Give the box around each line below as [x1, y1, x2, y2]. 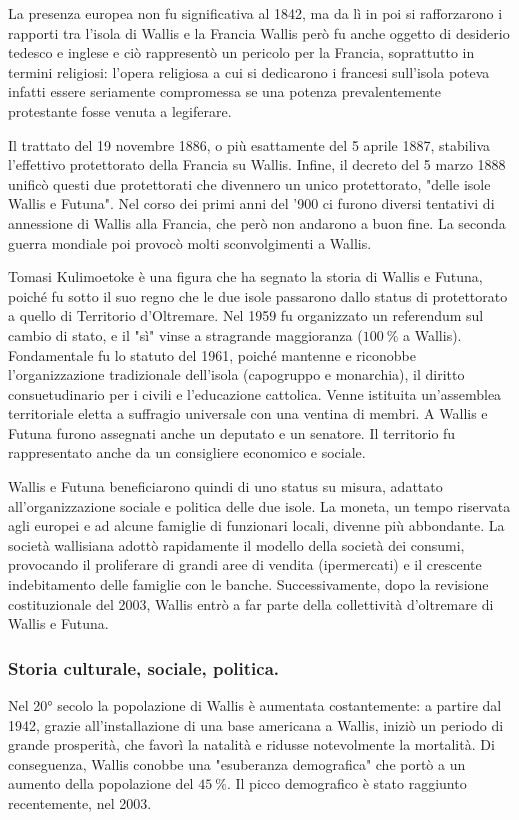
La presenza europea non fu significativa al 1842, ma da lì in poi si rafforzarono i [8, 3, 503, 23]
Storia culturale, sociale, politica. [8, 655, 280, 680]
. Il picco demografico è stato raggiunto [226, 773, 467, 794]
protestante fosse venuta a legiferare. [8, 100, 232, 121]
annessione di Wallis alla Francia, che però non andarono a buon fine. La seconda [8, 212, 506, 233]
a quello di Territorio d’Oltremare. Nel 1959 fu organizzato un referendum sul [8, 305, 484, 326]
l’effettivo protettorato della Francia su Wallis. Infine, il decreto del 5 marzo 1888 [8, 154, 506, 175]
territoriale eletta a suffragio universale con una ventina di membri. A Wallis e [8, 403, 488, 424]
